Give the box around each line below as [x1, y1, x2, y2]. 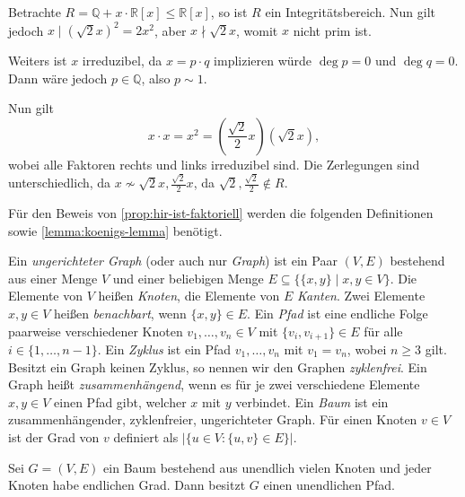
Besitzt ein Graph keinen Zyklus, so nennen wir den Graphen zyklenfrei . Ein [8, 357, 427, 376]
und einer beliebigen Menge [112, 268, 264, 287]
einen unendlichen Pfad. [263, 475, 395, 494]
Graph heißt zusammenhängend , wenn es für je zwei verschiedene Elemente [8, 375, 420, 394]
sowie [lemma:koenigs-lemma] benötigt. [8, 221, 223, 240]
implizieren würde [214, 51, 312, 70]
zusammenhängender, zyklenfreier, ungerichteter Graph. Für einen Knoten [8, 410, 417, 429]
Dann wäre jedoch [8, 68, 108, 87]
